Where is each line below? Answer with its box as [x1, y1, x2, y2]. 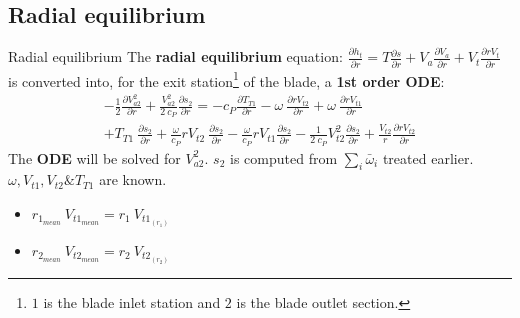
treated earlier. [382, 147, 474, 168]
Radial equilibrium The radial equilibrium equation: [8, 46, 343, 67]
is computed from [230, 147, 338, 168]
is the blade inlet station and [43, 292, 221, 313]
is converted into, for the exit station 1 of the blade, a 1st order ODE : [8, 67, 445, 91]
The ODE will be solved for [8, 147, 181, 168]
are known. [99, 169, 167, 190]
